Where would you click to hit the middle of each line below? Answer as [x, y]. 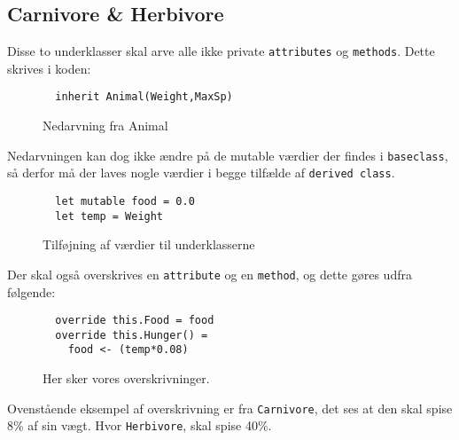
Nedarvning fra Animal [105, 126]
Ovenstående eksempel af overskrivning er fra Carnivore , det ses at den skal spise [230, 408]
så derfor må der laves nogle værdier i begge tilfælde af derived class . [201, 173]
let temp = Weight [109, 216]
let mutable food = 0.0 [125, 202]
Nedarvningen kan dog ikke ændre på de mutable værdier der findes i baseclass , [228, 155]
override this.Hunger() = [132, 335]
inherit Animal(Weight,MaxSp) [144, 97]
